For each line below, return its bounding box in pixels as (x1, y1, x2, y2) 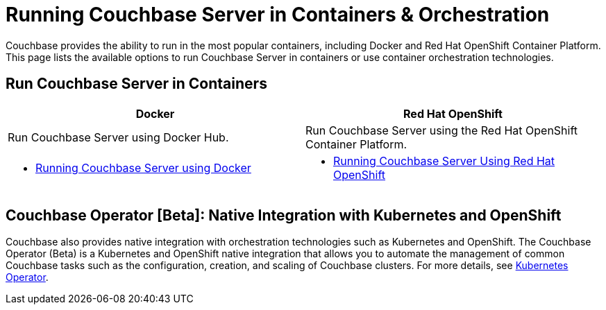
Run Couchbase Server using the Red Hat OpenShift (305, 123, 578, 137)
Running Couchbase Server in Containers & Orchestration (6, 3, 550, 26)
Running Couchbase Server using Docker (35, 160, 251, 175)
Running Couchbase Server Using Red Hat (333, 153, 555, 168)
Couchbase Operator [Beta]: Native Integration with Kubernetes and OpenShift (6, 207, 562, 225)
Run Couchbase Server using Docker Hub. (8, 130, 229, 144)
